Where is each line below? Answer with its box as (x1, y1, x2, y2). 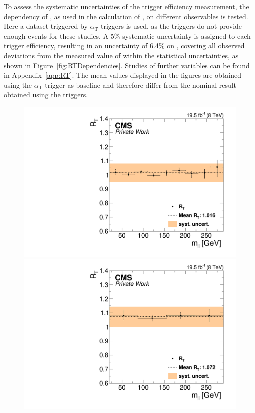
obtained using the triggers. (4, 89, 88, 100)
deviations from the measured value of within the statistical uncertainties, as (4, 50, 239, 60)
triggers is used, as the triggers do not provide (100, 21, 242, 31)
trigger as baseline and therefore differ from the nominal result (45, 79, 237, 90)
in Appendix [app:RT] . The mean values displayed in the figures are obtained (4, 70, 242, 80)
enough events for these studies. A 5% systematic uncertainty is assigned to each (4, 30, 251, 41)
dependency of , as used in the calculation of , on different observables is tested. (4, 11, 248, 21)
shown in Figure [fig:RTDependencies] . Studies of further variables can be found (4, 60, 250, 70)
